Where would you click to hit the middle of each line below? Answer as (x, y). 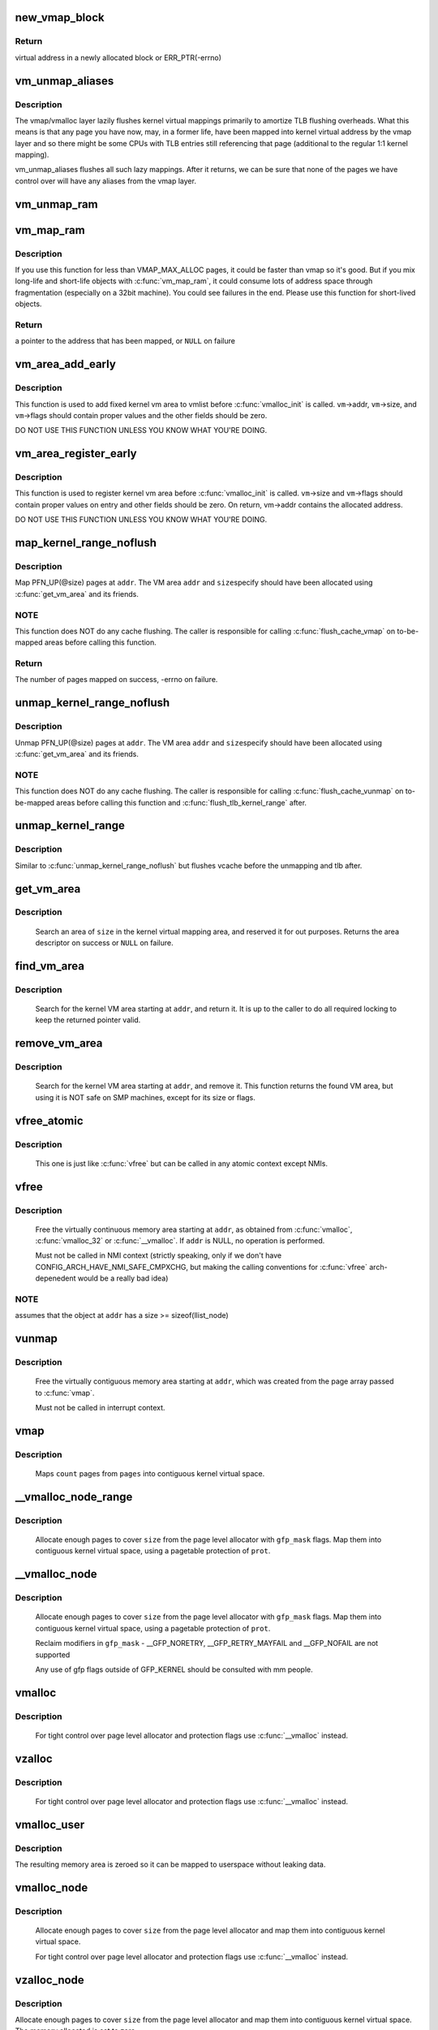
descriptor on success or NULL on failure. (104, 943)
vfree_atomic (49, 1121)
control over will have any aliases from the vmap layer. (105, 181)
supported (53, 1654)
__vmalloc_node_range (74, 1497)
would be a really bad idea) (123, 1278)
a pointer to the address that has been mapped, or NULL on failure (125, 341)
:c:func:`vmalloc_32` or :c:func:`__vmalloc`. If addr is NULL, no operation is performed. (180, 1241)
